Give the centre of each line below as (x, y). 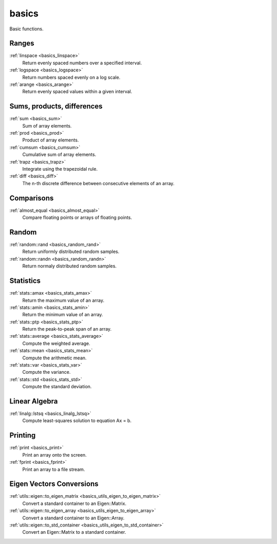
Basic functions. (26, 29)
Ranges (22, 43)
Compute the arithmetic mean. (54, 358)
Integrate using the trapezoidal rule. (60, 169)
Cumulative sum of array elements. (59, 155)
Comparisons (32, 198)
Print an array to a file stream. (54, 469)
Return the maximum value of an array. (63, 300)
